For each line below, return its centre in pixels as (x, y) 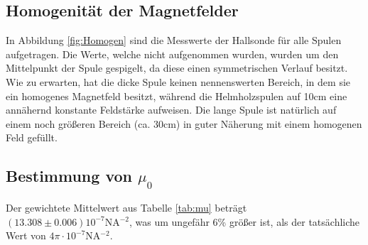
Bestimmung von (69, 176)
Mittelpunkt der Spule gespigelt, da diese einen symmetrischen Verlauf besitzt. (177, 68)
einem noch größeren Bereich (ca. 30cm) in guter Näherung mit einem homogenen (184, 123)
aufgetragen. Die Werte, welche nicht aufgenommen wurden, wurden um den (172, 54)
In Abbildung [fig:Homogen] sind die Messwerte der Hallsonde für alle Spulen (174, 40)
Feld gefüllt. (32, 137)
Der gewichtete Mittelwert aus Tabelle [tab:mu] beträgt (126, 207)
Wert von (26, 235)
